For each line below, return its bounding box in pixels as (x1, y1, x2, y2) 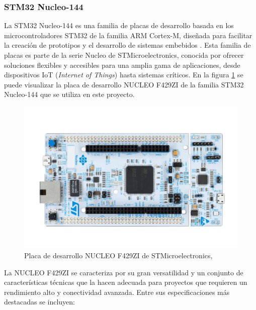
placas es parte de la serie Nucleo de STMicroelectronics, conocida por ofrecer (4, 50, 244, 60)
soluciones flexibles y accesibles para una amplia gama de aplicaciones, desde (4, 59, 240, 70)
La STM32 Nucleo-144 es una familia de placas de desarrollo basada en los (4, 20, 234, 31)
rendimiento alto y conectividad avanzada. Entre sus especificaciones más (4, 286, 230, 297)
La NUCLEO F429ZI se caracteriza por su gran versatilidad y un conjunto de (4, 267, 243, 277)
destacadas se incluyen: (4, 296, 75, 307)
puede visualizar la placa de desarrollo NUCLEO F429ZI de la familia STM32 (4, 79, 244, 89)
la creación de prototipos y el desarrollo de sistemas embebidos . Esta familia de (4, 40, 251, 50)
